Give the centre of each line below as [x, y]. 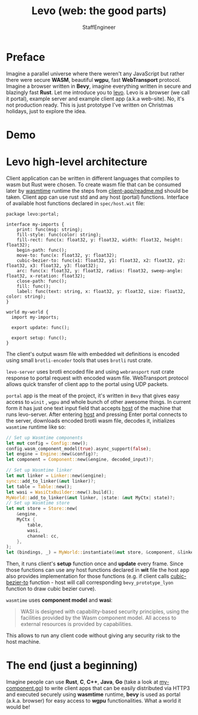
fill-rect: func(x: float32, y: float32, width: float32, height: [100, 240]
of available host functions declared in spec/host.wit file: [76, 203]
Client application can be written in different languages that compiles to [93, 178]
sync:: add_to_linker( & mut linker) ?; [51, 481]
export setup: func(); [39, 338]
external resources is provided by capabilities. [76, 624]
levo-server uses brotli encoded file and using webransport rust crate [90, 371]
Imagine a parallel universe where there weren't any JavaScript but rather [95, 73]
